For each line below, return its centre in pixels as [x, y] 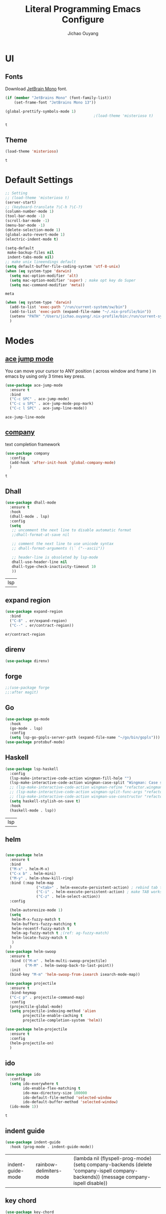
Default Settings [39, 180]
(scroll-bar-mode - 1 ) [27, 221]
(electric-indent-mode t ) [32, 239]
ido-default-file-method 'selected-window [67, 1098]
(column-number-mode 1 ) [30, 211]
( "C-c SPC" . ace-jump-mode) [40, 399]
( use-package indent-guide [33, 1142]
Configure [83, 20]
